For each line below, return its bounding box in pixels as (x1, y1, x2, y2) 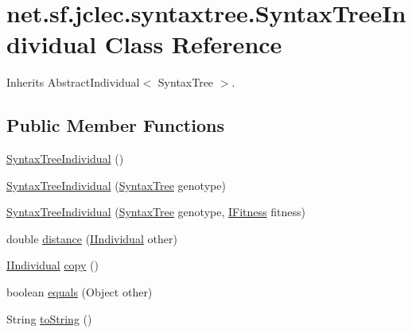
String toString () (6, 310, 92, 327)
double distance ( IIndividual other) (6, 230, 177, 246)
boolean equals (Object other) (6, 284, 153, 300)
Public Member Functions (6, 113, 224, 137)
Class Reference (104, 28, 282, 60)
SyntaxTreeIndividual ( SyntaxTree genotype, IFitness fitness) (6, 203, 305, 220)
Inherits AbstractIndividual (6, 74, 140, 91)
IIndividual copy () (6, 257, 99, 273)
